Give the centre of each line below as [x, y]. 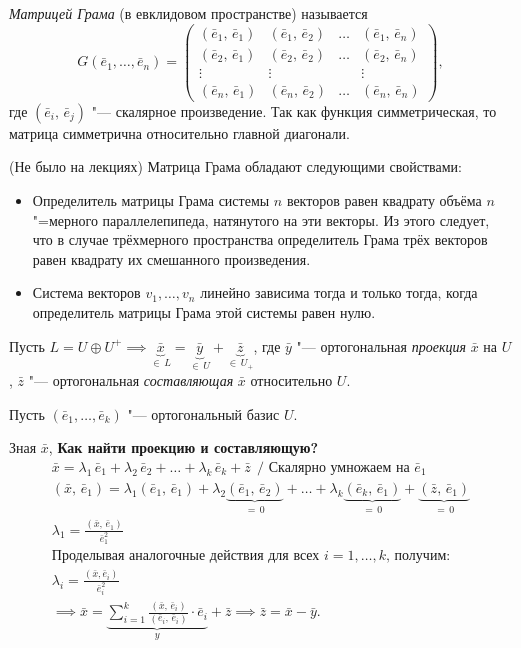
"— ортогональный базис [203, 413]
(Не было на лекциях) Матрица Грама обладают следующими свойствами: [235, 166]
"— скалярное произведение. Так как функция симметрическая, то [294, 110]
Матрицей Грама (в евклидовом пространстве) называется [188, 13]
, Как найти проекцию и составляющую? [183, 447]
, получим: [418, 556]
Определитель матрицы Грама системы [151, 199]
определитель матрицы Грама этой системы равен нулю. [204, 311]
